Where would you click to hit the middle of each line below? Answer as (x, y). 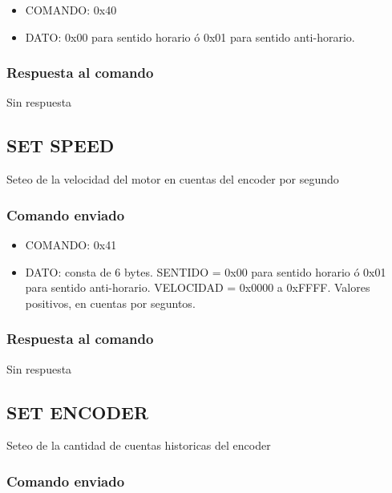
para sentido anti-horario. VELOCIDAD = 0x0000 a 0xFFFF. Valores (198, 287)
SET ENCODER (78, 412)
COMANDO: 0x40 (71, 10)
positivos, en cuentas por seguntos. (110, 303)
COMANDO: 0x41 (71, 245)
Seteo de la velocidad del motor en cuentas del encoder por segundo (173, 179)
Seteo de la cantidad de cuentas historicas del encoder (139, 445)
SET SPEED (61, 145)
